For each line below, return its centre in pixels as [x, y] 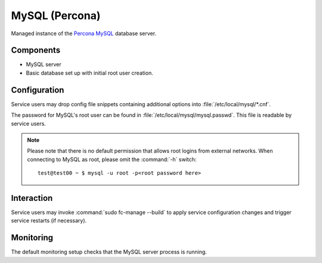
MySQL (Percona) [56, 16]
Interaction [32, 198]
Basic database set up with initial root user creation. [89, 73]
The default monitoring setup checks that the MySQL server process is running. [109, 252]
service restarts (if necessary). [49, 221]
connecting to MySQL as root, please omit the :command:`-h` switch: [112, 159]
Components [36, 50]
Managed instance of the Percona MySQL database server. [84, 33]
